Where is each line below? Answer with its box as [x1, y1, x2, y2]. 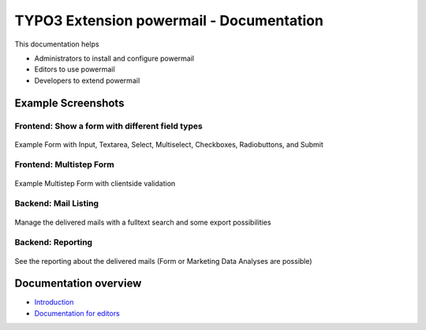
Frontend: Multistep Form [14, 159, 114, 170]
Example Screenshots [14, 96, 125, 109]
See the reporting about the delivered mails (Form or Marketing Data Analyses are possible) [14, 256, 312, 265]
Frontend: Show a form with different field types [14, 121, 203, 132]
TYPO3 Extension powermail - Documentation [14, 12, 323, 29]
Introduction [34, 298, 74, 307]
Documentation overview [14, 276, 142, 291]
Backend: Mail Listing [14, 198, 99, 209]
